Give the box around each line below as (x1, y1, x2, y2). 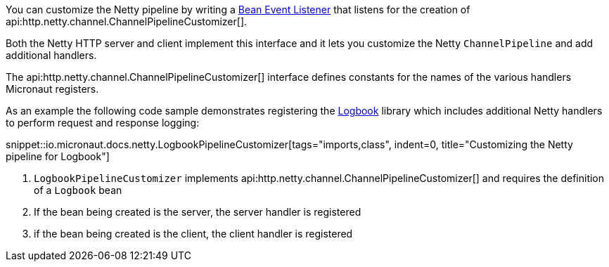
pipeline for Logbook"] (6, 150, 110, 162)
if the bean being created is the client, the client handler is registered (34, 228, 353, 240)
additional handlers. (6, 49, 97, 61)
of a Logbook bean (34, 184, 122, 196)
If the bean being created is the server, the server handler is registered (34, 206, 361, 218)
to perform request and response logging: (6, 117, 200, 129)
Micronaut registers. (6, 83, 99, 95)
